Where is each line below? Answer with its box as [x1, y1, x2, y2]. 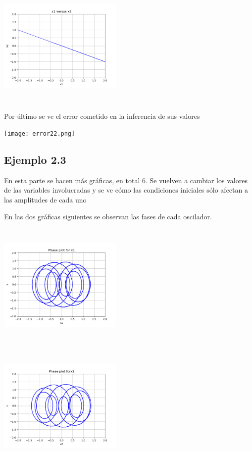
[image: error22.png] [4, 130, 75, 137]
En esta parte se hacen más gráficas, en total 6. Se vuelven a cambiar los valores [4, 175, 248, 185]
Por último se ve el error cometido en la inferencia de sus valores [4, 111, 200, 121]
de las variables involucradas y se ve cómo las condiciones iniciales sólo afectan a [4, 185, 248, 195]
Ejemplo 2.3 [4, 152, 66, 167]
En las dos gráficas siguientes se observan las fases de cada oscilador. [4, 211, 212, 221]
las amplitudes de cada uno [4, 195, 87, 204]
